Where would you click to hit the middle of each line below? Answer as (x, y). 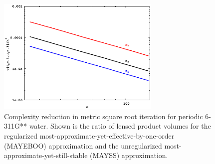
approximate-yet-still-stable (46, 155)
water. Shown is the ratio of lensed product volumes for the (120, 126)
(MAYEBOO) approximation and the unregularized (83, 145)
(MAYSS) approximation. (129, 155)
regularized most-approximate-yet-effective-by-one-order (89, 136)
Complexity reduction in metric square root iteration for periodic (104, 116)
